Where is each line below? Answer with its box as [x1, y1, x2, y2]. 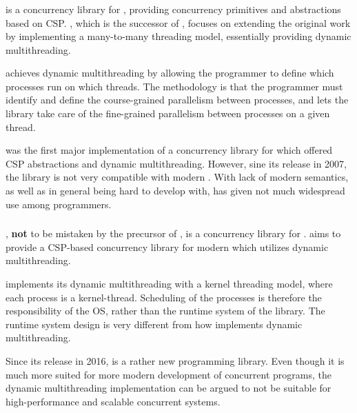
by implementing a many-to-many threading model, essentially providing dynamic [6, 29, 351, 43]
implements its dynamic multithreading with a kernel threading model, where [6, 276, 333, 290]
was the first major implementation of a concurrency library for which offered [6, 143, 333, 157]
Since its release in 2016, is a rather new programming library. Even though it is [6, 353, 345, 367]
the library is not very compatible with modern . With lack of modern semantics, [6, 170, 349, 184]
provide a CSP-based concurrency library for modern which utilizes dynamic [6, 239, 329, 254]
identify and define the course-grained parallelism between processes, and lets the [6, 92, 349, 107]
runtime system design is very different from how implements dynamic [6, 316, 303, 331]
